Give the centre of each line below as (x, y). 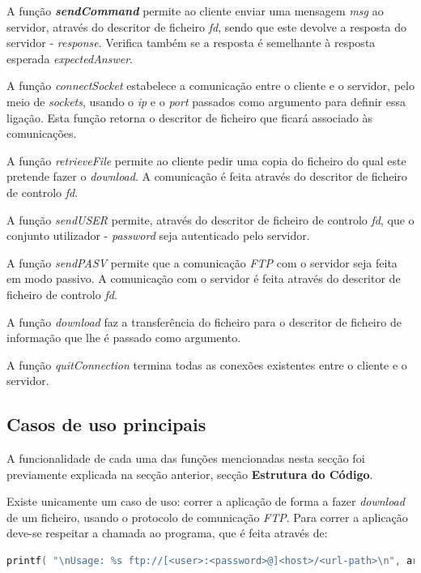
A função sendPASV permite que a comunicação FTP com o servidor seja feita (202, 262)
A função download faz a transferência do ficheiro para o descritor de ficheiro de (204, 321)
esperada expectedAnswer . (70, 58)
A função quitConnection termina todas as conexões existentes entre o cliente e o (207, 364)
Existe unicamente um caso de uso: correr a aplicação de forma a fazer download (206, 501)
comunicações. (42, 133)
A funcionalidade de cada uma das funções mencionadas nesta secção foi (186, 458)
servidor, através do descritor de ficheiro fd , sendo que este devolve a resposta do (207, 26)
